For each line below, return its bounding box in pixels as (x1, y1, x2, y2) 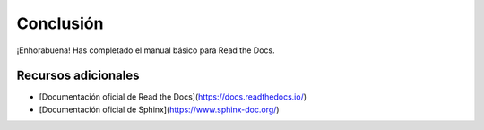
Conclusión (16, 13, 104, 33)
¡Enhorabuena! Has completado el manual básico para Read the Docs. (16, 45, 275, 56)
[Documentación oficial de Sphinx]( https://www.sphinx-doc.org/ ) (39, 104, 280, 115)
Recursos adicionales (16, 68, 140, 83)
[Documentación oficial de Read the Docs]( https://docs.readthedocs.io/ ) (39, 91, 307, 102)
